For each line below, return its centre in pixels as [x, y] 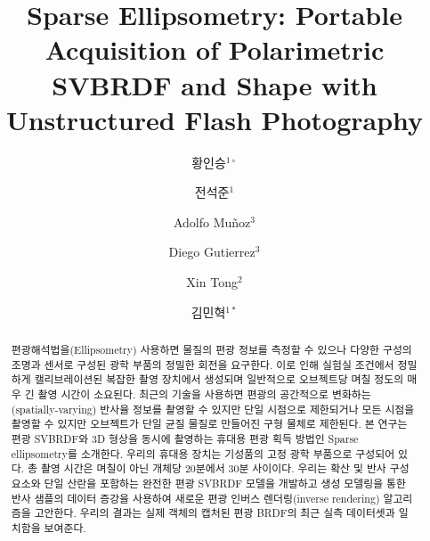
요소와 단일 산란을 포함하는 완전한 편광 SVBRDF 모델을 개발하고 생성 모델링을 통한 [208, 483]
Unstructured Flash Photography [215, 119]
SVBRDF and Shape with [215, 84]
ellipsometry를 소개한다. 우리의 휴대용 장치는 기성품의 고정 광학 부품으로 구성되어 [203, 453]
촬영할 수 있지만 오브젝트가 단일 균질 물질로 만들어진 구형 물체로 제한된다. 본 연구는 [209, 424]
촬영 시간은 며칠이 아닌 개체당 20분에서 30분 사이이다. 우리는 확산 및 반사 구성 [225, 468]
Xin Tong [212, 282]
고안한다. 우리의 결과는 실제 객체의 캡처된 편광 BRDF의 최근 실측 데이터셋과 [215, 513]
